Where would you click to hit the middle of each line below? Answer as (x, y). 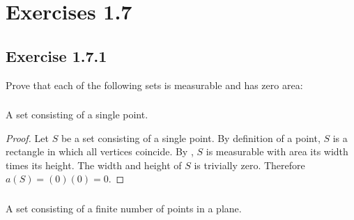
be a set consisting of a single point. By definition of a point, (191, 137)
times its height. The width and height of (94, 165)
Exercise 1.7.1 (56, 55)
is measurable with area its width (277, 151)
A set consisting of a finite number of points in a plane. (124, 208)
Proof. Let (27, 137)
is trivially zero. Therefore (249, 165)
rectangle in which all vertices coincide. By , (100, 151)
